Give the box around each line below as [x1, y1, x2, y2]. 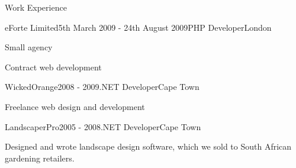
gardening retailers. [5, 151, 75, 164]
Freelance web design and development [5, 100, 145, 112]
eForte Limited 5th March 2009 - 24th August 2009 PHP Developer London [5, 21, 272, 33]
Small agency [5, 41, 53, 53]
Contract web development [5, 60, 102, 73]
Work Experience [5, 1, 67, 13]
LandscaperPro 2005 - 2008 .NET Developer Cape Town [5, 120, 201, 133]
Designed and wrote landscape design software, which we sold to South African [5, 140, 292, 153]
